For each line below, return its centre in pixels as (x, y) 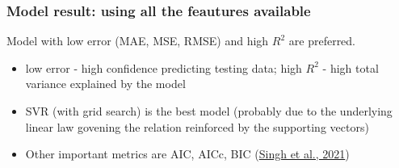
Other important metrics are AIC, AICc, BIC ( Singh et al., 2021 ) (187, 154)
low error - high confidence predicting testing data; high (164, 67)
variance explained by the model (105, 84)
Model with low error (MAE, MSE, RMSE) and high (138, 41)
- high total (351, 67)
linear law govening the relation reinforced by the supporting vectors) (197, 126)
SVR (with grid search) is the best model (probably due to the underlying (209, 111)
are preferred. (322, 41)
